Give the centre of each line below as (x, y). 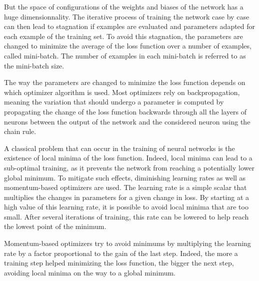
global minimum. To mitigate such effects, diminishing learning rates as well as (125, 177)
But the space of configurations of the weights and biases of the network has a (124, 6)
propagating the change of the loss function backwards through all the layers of (125, 111)
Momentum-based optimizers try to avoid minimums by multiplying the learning (127, 243)
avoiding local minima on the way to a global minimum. (90, 272)
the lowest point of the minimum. (55, 226)
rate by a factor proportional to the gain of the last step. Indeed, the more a (121, 253)
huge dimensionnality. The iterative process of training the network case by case (127, 16)
